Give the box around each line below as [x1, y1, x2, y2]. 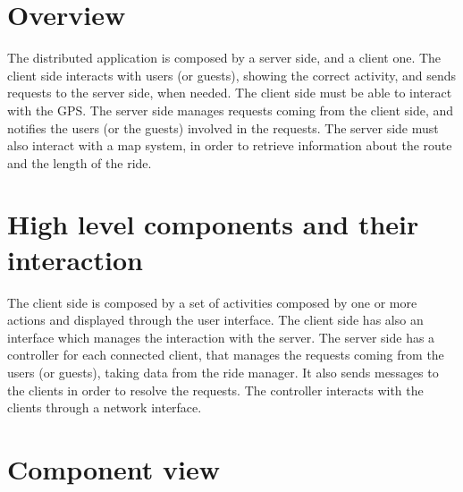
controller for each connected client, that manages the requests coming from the [7, 345, 444, 364]
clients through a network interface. [7, 398, 202, 417]
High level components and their [7, 206, 419, 242]
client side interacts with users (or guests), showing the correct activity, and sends [7, 65, 457, 84]
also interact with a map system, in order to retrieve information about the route [7, 136, 452, 155]
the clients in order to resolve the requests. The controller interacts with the [7, 380, 424, 399]
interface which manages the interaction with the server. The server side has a [7, 327, 435, 346]
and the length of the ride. [7, 153, 152, 172]
